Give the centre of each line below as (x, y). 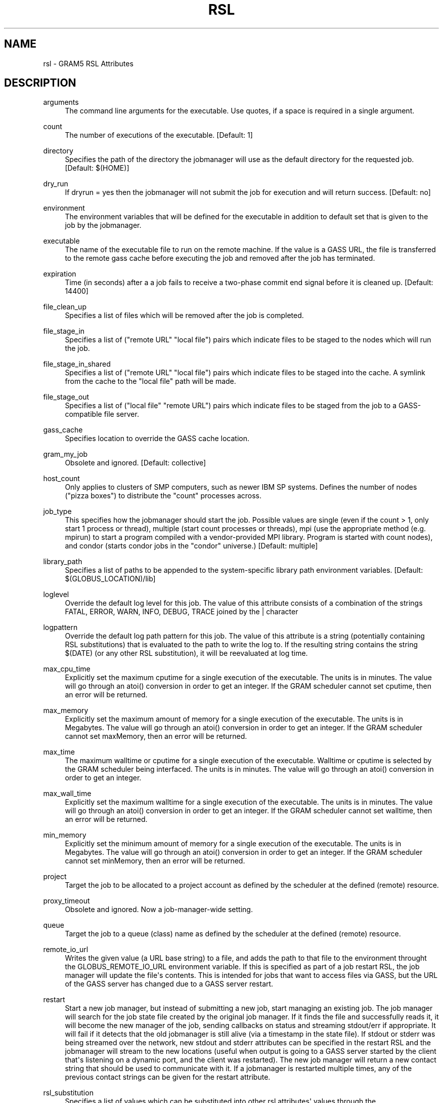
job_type (57, 511)
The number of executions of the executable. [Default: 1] (159, 135)
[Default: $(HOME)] (97, 168)
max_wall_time (67, 794)
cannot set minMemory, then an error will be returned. (155, 861)
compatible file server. (102, 414)
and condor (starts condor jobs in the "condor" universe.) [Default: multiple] (191, 546)
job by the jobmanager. (103, 225)
